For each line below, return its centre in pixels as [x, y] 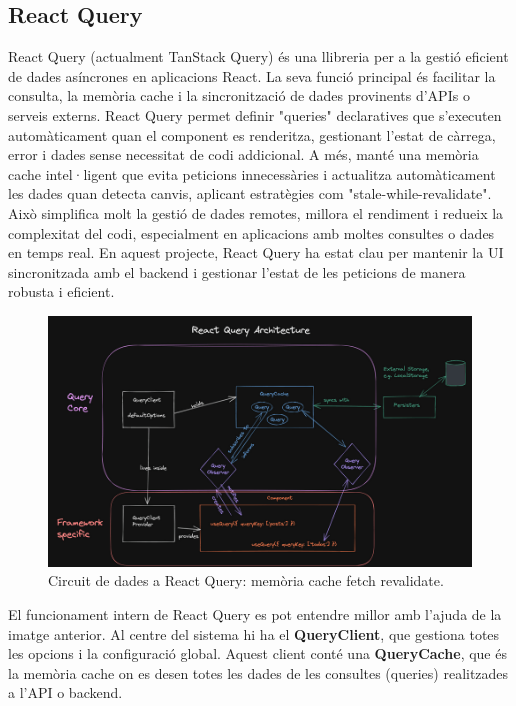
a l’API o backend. [65, 692]
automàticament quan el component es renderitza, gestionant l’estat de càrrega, [252, 134]
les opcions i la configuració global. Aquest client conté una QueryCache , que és [257, 653]
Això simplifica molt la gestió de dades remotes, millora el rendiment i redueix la [256, 212]
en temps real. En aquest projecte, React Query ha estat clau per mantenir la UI [256, 252]
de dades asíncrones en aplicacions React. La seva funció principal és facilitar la [252, 75]
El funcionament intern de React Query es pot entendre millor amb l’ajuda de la [255, 613]
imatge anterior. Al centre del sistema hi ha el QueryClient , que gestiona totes [254, 633]
